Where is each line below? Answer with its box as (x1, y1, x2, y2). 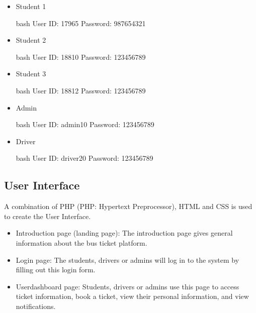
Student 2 (16, 35, 46, 45)
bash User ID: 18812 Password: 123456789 (16, 85, 146, 95)
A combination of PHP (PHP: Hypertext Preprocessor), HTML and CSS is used (4, 201, 252, 212)
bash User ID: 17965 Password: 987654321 (16, 18, 146, 28)
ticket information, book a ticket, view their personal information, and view (16, 291, 249, 301)
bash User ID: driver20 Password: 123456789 (16, 153, 153, 163)
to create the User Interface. (4, 211, 91, 221)
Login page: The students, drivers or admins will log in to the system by (16, 254, 239, 265)
